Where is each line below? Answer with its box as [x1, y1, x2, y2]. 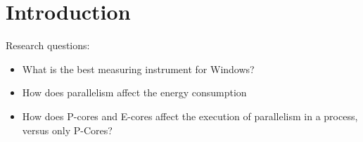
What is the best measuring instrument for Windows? [22, 61, 255, 76]
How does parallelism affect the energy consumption [22, 85, 247, 100]
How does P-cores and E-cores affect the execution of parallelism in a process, [22, 108, 358, 123]
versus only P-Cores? [22, 122, 113, 137]
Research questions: [6, 38, 90, 53]
